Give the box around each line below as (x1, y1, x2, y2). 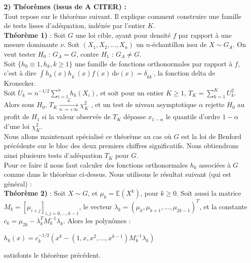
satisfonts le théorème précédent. (4, 250, 101, 260)
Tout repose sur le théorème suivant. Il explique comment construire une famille (4, 11, 242, 21)
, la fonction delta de (153, 68, 216, 78)
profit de (4, 111, 30, 122)
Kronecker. (4, 77, 36, 88)
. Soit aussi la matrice (176, 188, 241, 198)
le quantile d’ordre (166, 111, 220, 122)
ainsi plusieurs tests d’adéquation (4, 150, 103, 160)
